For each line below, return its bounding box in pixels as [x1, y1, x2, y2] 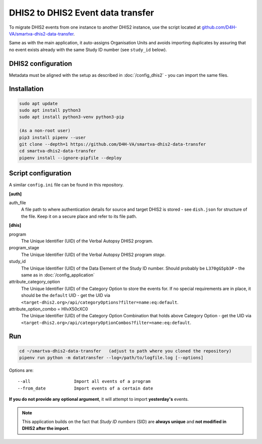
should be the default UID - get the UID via [21, 292, 110, 298]
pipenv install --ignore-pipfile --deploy [19, 155, 122, 160]
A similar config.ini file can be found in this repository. [9, 182, 124, 188]
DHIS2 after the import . [22, 426, 70, 431]
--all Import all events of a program [17, 379, 151, 384]
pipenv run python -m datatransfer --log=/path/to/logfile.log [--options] [19, 355, 204, 360]
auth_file [9, 200, 26, 206]
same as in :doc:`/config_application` [21, 272, 95, 278]
